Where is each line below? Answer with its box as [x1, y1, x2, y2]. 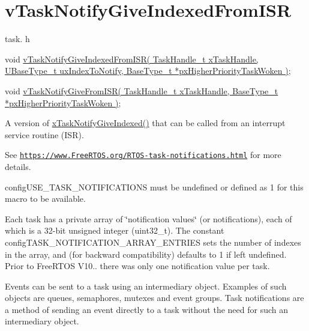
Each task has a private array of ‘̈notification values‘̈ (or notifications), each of [5, 212, 292, 225]
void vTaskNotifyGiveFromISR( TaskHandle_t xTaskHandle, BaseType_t [5, 84, 278, 97]
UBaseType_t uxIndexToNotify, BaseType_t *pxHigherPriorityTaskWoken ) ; [5, 64, 291, 77]
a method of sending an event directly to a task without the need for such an [5, 303, 289, 315]
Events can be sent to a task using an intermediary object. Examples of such [5, 279, 287, 292]
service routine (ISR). [5, 128, 84, 141]
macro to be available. [5, 192, 86, 205]
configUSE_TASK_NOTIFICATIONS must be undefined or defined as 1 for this [5, 180, 304, 193]
